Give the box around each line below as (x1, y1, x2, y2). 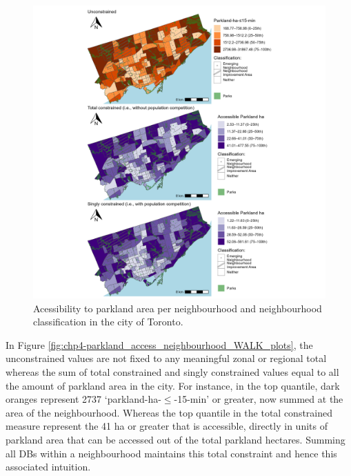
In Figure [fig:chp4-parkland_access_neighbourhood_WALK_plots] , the (6, 337, 313, 352)
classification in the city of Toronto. (33, 314, 183, 329)
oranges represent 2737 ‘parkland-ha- (6, 392, 161, 406)
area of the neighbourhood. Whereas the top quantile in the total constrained (6, 405, 333, 419)
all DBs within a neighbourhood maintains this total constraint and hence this (6, 446, 337, 460)
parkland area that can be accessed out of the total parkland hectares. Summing (6, 432, 345, 446)
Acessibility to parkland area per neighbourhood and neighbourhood (33, 301, 322, 315)
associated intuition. (6, 459, 91, 474)
